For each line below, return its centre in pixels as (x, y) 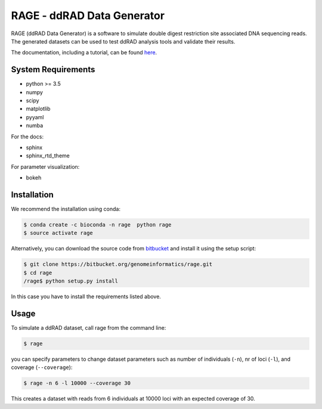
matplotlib (38, 109)
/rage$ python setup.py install (71, 281)
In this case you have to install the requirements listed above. (86, 297)
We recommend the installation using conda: (66, 209)
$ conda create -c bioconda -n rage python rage (97, 225)
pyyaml (35, 117)
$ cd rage (38, 272)
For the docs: (27, 137)
